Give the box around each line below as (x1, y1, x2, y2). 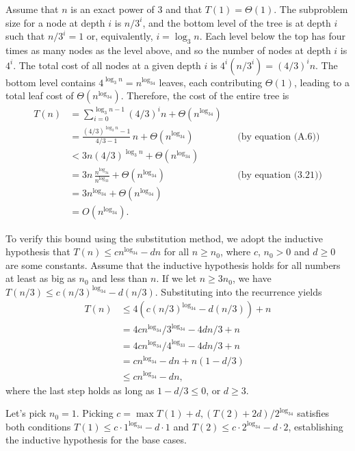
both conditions (5, 419, 71, 433)
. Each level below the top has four (199, 29, 346, 43)
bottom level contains (5, 75, 96, 89)
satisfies (297, 406, 330, 420)
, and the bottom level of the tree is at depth (142, 15, 331, 29)
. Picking (76, 406, 114, 420)
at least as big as (5, 271, 76, 285)
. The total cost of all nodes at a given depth (13, 57, 201, 72)
